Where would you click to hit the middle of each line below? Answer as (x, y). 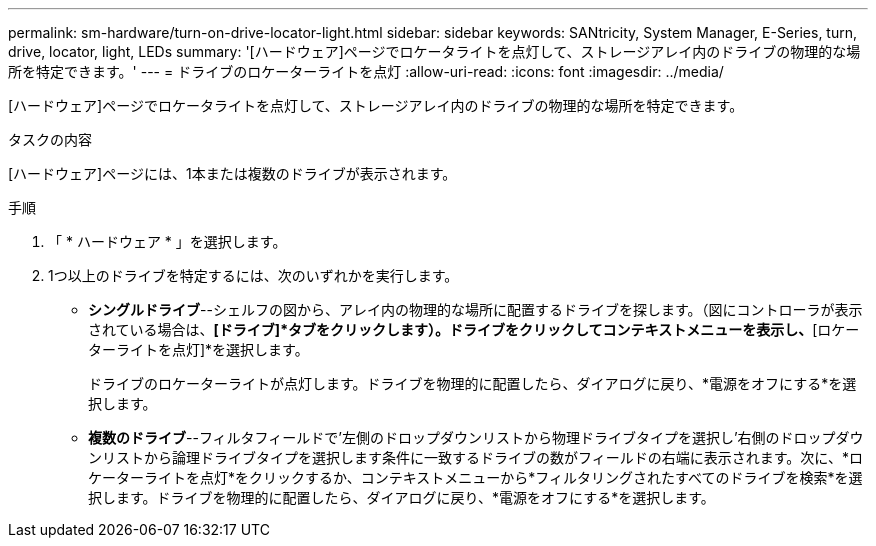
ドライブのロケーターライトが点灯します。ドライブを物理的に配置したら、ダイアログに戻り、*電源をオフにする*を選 (472, 383)
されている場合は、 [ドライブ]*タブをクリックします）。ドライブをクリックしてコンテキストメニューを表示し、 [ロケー (474, 329)
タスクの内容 (50, 139)
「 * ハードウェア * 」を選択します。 (167, 241)
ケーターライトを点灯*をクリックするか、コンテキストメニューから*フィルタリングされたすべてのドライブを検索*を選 (475, 477)
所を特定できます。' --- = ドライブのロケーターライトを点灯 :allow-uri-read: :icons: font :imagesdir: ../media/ (366, 71)
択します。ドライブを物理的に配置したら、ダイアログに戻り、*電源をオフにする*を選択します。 (401, 497)
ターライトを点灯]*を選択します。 (198, 349)
